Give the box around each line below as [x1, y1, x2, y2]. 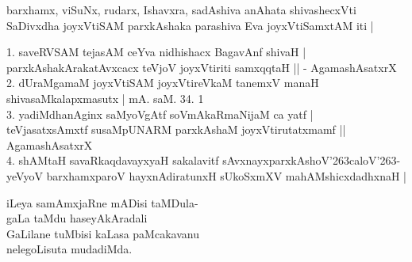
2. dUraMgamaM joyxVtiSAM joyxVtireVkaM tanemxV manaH [6, 74, 319, 91]
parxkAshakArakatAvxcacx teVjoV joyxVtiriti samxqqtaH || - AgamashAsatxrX [6, 59, 397, 75]
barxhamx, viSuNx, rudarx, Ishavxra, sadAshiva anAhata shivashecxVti [6, 2, 356, 17]
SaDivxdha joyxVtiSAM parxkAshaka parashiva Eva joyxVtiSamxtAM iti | [6, 17, 374, 33]
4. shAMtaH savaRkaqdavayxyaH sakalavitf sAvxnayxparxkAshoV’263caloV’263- [6, 152, 401, 169]
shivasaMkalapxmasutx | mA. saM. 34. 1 [6, 89, 204, 106]
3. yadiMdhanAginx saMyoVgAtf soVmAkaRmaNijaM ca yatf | [6, 105, 314, 122]
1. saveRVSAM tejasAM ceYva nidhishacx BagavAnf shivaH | [6, 44, 306, 60]
